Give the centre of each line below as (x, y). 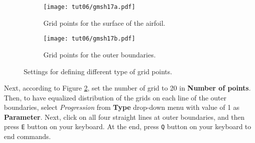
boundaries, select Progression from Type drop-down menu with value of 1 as (122, 107)
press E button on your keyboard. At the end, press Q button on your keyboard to (128, 126)
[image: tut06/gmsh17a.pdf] (90, 7)
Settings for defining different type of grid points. (98, 71)
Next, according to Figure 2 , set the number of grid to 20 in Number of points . (127, 88)
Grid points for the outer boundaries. (100, 54)
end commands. (27, 136)
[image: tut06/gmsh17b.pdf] (90, 39)
